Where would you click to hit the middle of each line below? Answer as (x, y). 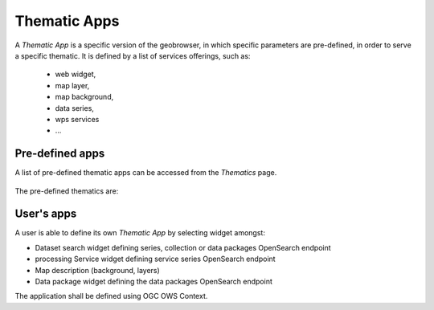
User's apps (46, 214)
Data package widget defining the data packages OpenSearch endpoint (154, 282)
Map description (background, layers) (97, 270)
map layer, (72, 85)
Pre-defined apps (60, 154)
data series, (74, 108)
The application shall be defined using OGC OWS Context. (111, 296)
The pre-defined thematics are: (67, 191)
